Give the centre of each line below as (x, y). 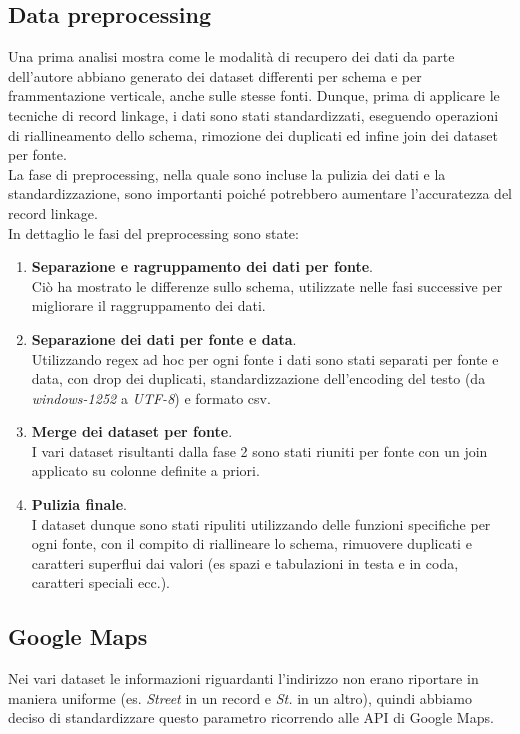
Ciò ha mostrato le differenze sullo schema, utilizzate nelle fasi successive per (267, 285)
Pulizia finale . (79, 504)
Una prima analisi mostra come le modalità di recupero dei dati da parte (231, 56)
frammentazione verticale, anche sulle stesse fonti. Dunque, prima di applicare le (254, 95)
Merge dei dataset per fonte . (132, 431)
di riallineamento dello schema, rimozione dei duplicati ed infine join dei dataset (253, 134)
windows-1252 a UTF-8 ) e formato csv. (151, 397)
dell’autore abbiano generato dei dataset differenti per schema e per (215, 75)
